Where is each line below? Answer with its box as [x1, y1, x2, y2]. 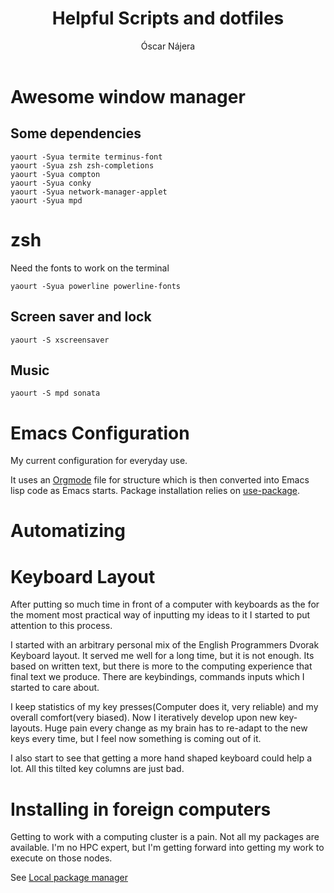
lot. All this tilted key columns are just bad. [10, 763, 185, 775]
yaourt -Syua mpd [10, 195, 83, 206]
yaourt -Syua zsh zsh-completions [10, 160, 155, 171]
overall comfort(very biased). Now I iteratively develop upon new [10, 712, 278, 724]
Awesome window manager [10, 85, 246, 108]
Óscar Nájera [140, 40, 196, 52]
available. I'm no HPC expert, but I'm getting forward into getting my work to [10, 842, 325, 854]
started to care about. [10, 682, 100, 694]
